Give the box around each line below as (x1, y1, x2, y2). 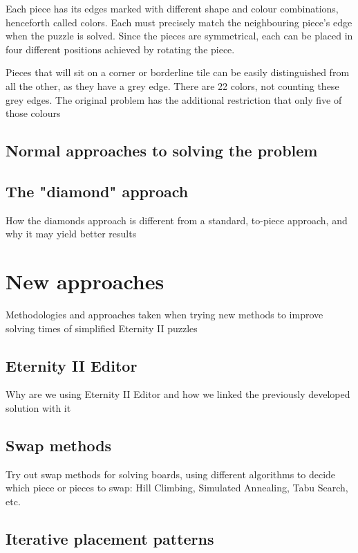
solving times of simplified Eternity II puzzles (6, 320, 198, 335)
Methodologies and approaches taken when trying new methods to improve (6, 307, 323, 322)
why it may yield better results (6, 226, 137, 241)
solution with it (6, 401, 71, 415)
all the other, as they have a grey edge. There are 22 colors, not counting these (6, 78, 339, 93)
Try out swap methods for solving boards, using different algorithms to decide (6, 466, 336, 481)
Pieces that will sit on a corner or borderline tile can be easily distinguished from (6, 65, 350, 80)
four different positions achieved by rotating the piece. (6, 42, 235, 56)
